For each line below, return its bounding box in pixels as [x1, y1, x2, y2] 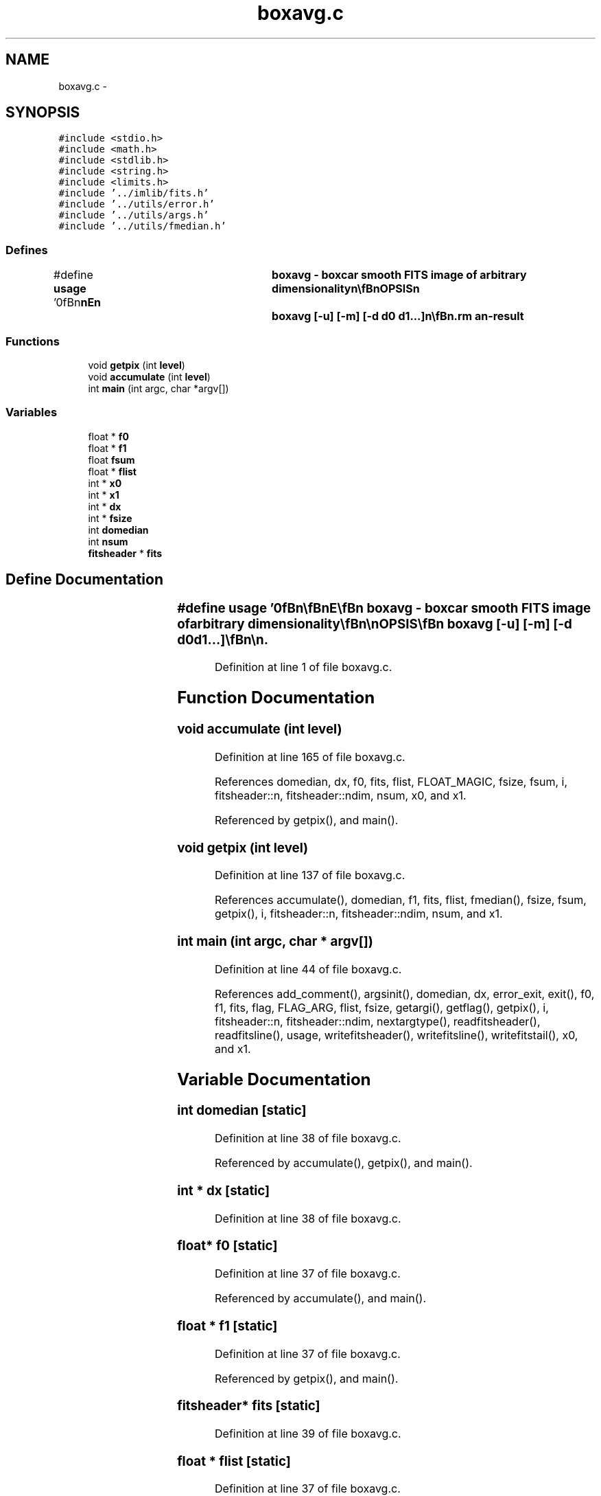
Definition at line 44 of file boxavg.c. [215, 962, 402, 976]
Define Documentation [5, 571, 163, 589]
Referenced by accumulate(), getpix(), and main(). [215, 1156, 473, 1170]
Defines [5, 242, 48, 257]
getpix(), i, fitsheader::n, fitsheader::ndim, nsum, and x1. [215, 907, 503, 921]
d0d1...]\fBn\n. [177, 631, 268, 648]
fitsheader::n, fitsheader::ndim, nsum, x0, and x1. [215, 788, 467, 802]
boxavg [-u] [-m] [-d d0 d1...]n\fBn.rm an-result [272, 309, 524, 324]
